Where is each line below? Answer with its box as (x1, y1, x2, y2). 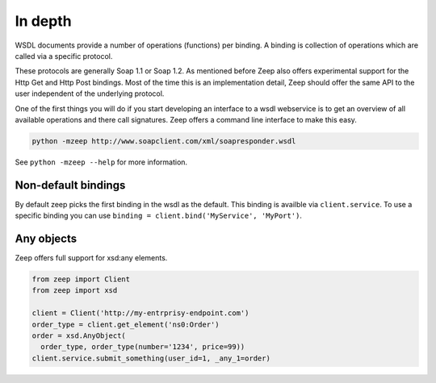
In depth (15, 12, 72, 30)
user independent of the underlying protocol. (15, 89, 165, 98)
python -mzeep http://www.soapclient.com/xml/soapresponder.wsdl (31, 136, 296, 145)
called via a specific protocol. (15, 51, 113, 60)
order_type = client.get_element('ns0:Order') (31, 319, 220, 329)
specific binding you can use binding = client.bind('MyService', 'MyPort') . (15, 210, 303, 221)
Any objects (15, 231, 77, 245)
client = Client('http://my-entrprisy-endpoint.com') (31, 309, 249, 318)
